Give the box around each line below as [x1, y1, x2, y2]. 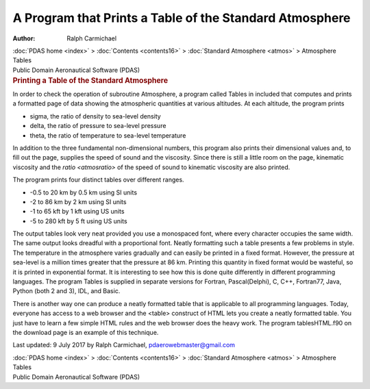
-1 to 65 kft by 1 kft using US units [29, 208, 125, 216]
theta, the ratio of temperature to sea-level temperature [29, 131, 186, 140]
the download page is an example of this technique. [12, 328, 159, 336]
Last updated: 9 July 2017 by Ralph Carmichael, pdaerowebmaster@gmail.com [12, 341, 236, 349]
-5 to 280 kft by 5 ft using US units [29, 216, 127, 225]
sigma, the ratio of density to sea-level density [29, 112, 161, 120]
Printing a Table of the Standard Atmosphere [12, 76, 168, 86]
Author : [12, 34, 36, 42]
